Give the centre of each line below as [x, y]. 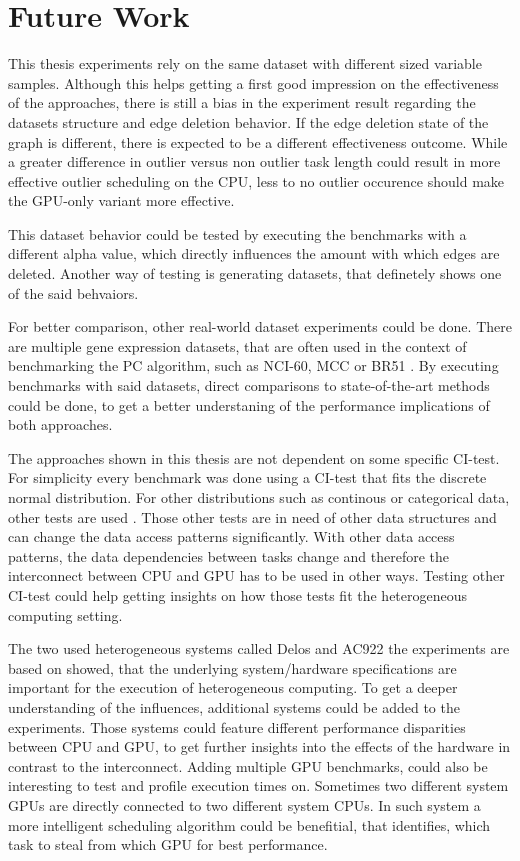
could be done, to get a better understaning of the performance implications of [249, 404]
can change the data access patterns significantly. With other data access [231, 536]
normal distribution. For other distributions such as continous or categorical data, [259, 497]
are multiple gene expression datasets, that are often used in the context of [237, 345]
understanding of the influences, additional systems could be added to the [234, 706]
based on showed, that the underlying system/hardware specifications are [232, 667]
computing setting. [65, 614]
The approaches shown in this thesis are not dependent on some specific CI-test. [254, 457]
